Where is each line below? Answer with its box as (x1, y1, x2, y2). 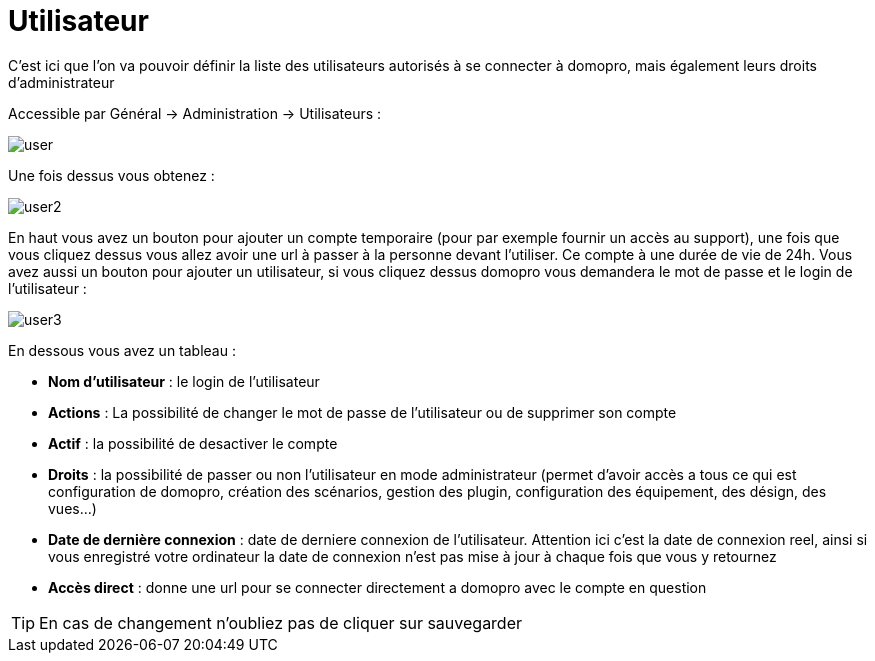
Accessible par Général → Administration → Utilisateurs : (8, 104, 382, 122)
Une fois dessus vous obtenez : (8, 166, 215, 184)
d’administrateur (8, 73, 115, 91)
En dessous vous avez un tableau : (8, 341, 236, 359)
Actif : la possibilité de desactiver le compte (48, 434, 338, 452)
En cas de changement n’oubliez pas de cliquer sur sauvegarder (39, 612, 523, 633)
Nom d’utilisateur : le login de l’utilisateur (48, 372, 320, 390)
